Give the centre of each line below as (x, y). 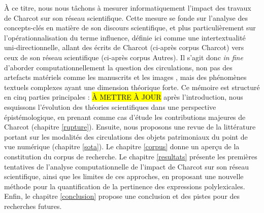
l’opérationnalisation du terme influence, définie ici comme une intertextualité (125, 37)
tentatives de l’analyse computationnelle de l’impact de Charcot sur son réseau (126, 166)
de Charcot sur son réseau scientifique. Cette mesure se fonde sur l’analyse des (126, 17)
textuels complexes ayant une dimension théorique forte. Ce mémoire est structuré (132, 87)
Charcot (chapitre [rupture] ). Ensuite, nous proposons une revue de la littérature (130, 127)
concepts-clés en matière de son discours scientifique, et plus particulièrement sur (130, 28)
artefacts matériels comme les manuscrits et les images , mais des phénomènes (125, 77)
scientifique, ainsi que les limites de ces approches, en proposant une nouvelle (124, 176)
